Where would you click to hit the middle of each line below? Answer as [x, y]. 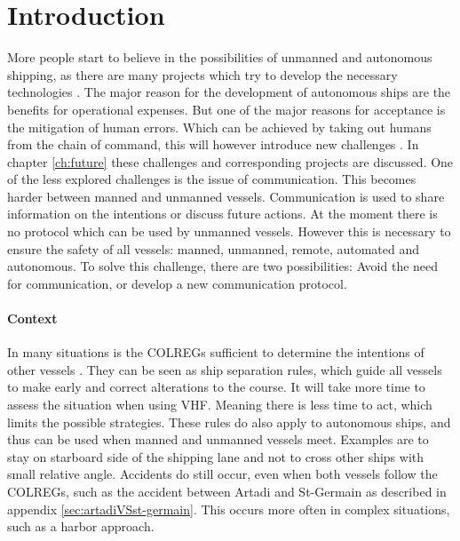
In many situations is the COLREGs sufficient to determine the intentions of [216, 352]
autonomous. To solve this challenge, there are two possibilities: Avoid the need [223, 266]
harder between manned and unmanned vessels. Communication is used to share [226, 196]
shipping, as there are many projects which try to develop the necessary [202, 74]
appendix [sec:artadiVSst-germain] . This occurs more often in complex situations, [229, 509]
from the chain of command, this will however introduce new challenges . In [213, 144]
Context [32, 318]
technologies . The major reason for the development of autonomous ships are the [229, 92]
